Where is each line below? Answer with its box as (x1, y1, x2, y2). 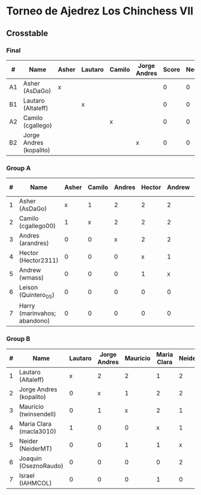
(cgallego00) (19, 222, 56, 230)
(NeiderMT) (19, 444, 53, 452)
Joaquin (19, 454, 42, 463)
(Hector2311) (19, 256, 59, 265)
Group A (6, 164, 31, 172)
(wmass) (19, 274, 44, 282)
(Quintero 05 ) (19, 291, 55, 301)
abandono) (19, 317, 50, 325)
